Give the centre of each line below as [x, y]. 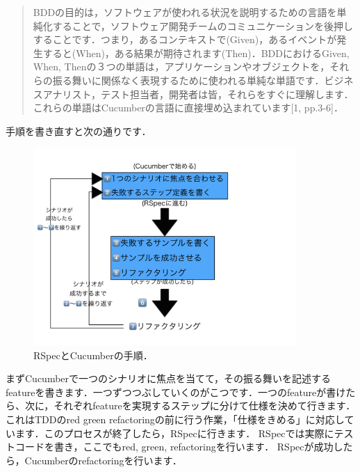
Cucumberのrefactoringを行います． [103, 460]
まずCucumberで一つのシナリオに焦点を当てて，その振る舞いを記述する [169, 378]
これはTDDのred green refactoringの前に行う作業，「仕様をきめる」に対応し [175, 419]
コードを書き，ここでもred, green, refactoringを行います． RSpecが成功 [174, 447]
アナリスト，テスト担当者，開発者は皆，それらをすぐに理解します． [198, 94]
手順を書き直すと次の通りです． [79, 131]
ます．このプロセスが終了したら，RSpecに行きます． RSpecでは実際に [174, 433]
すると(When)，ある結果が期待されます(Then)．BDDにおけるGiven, [196, 53]
